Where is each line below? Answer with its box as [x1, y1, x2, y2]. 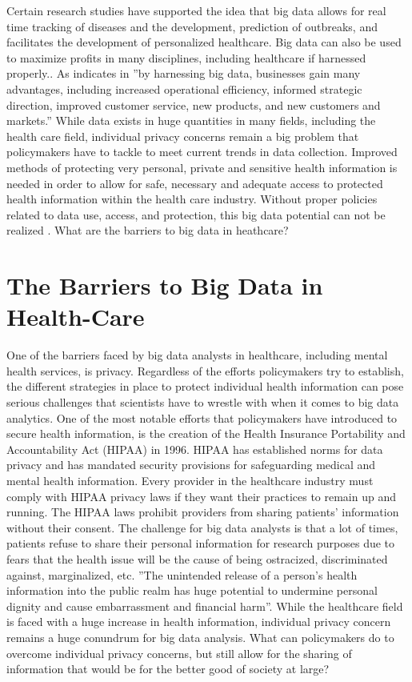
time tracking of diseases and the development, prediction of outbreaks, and [6, 18, 378, 34]
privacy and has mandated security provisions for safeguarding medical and [6, 456, 376, 473]
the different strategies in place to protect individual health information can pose [6, 378, 404, 395]
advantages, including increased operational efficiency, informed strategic [6, 80, 362, 97]
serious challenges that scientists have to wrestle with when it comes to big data [6, 394, 399, 410]
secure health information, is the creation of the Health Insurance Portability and [6, 425, 406, 442]
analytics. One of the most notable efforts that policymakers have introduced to [6, 409, 398, 426]
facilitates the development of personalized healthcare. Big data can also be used [6, 34, 402, 50]
